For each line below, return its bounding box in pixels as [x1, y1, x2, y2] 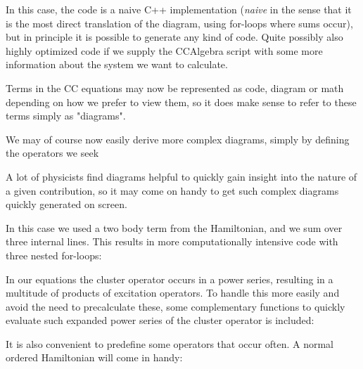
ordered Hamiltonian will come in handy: [6, 350, 183, 365]
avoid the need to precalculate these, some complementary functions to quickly [6, 299, 345, 313]
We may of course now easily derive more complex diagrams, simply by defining [6, 131, 350, 146]
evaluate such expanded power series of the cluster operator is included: [6, 313, 314, 328]
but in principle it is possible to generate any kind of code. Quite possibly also [6, 30, 343, 44]
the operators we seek [6, 145, 99, 160]
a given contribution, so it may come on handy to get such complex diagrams [6, 183, 339, 198]
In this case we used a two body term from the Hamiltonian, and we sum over [6, 220, 343, 235]
